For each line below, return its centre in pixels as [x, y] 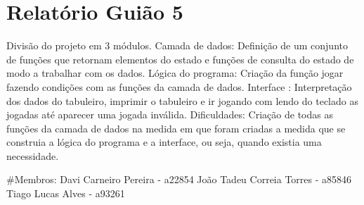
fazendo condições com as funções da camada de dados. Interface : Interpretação [179, 86]
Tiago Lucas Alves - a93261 [66, 193]
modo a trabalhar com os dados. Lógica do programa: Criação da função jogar [175, 73]
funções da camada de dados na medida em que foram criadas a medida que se [176, 128]
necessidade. [33, 155]
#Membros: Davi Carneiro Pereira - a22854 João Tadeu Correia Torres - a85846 [179, 179]
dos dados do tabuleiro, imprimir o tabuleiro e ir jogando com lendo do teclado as [182, 100]
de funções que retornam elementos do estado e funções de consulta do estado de [180, 59]
